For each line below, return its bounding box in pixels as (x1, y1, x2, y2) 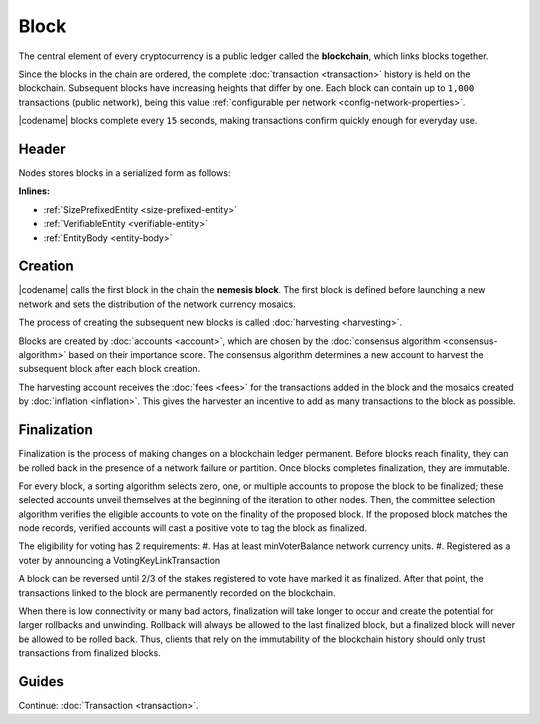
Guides (18, 673, 65, 690)
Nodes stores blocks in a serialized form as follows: (18, 167, 231, 179)
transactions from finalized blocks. (18, 647, 162, 659)
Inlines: (18, 185, 50, 197)
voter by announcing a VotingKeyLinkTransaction (18, 554, 221, 566)
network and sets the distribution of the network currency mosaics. (18, 298, 296, 310)
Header (18, 140, 66, 157)
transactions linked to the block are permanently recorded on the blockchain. (18, 586, 336, 599)
